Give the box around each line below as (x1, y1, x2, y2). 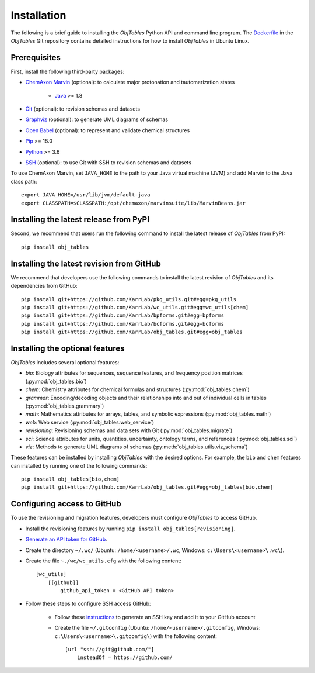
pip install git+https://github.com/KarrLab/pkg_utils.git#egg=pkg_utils (21, 296, 237, 302)
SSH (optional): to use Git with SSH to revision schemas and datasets (25, 158, 192, 166)
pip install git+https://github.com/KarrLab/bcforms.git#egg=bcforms (21, 320, 225, 327)
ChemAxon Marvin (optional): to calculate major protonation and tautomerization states (25, 79, 235, 86)
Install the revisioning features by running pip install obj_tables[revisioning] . (25, 525, 236, 532)
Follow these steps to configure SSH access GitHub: (25, 600, 151, 608)
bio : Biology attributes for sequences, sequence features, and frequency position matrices (25, 370, 243, 377)
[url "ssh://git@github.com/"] (65, 646, 155, 653)
